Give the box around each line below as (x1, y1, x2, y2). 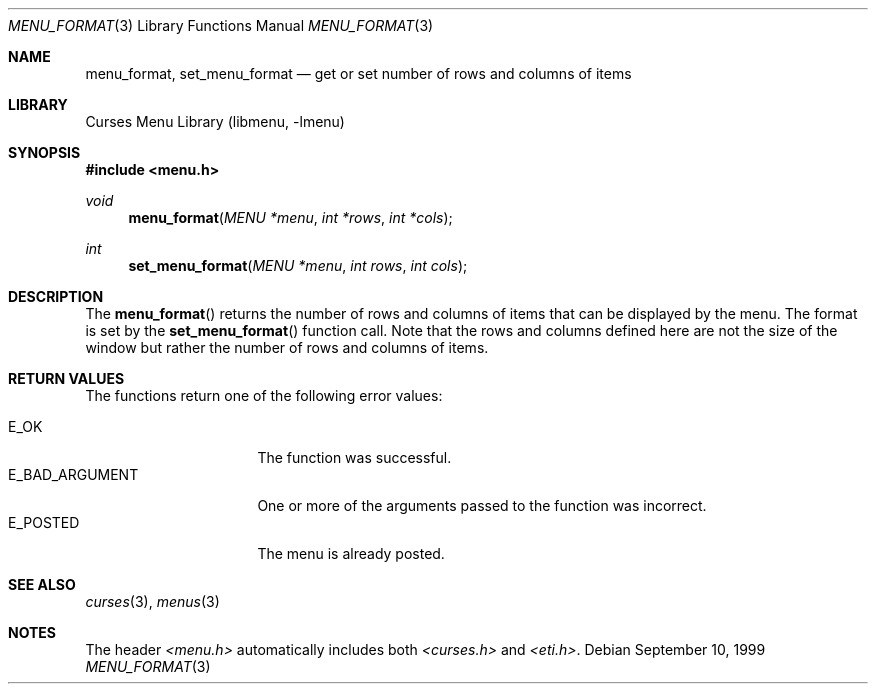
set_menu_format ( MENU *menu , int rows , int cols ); (128, 257, 468, 274)
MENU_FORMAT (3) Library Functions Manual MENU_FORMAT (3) (8, 17, 434, 34)
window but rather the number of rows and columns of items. (85, 339, 489, 356)
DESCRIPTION (8, 288, 104, 305)
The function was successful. (257, 449, 452, 466)
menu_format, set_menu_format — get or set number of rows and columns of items (85, 65, 632, 82)
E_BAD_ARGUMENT (8, 466, 139, 483)
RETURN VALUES (8, 370, 125, 387)
